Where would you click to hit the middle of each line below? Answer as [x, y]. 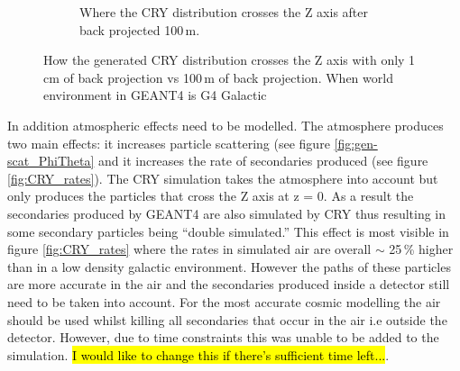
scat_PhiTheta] [51, 161]
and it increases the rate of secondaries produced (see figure [263, 161]
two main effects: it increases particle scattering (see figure [169, 143]
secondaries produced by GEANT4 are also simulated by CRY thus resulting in [227, 213]
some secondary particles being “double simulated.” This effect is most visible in [228, 231]
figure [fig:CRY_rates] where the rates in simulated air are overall [189, 249]
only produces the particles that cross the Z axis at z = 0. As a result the [211, 196]
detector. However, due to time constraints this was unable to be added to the [223, 337]
